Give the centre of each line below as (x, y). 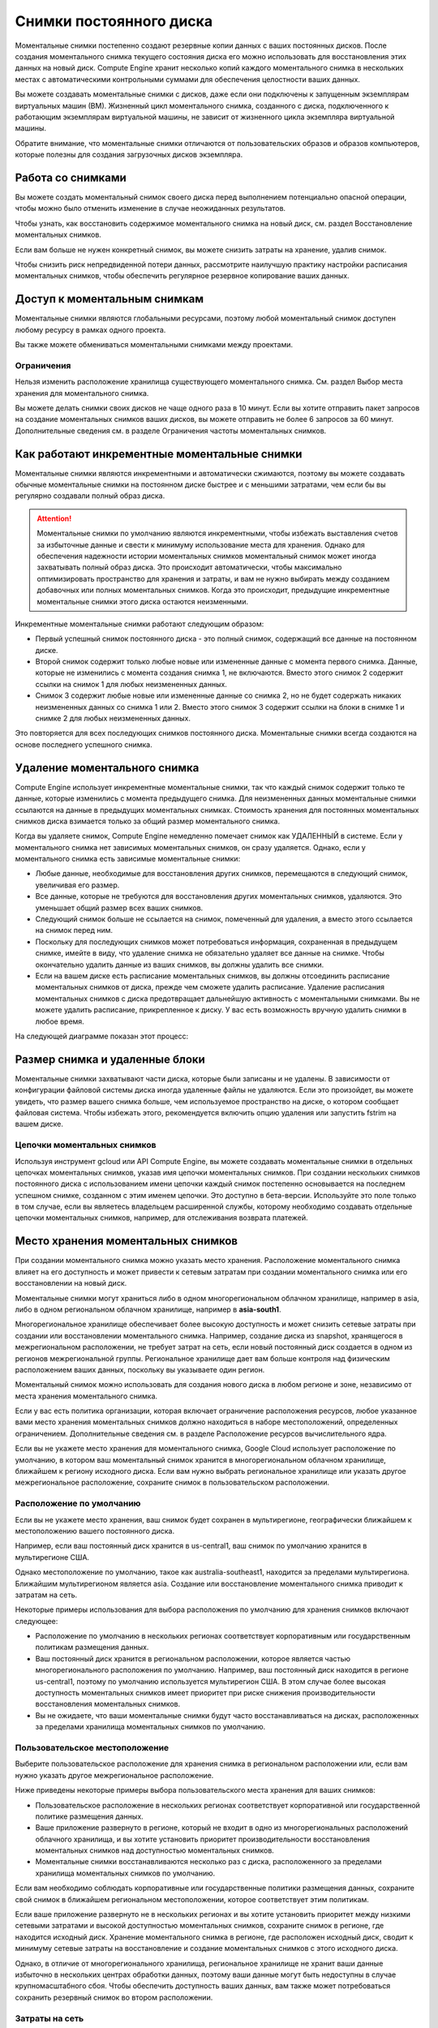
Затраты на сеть (49, 2018)
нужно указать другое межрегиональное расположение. (114, 1775)
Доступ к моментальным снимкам (109, 299)
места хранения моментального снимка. (86, 1396)
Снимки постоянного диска (114, 21)
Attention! (54, 518)
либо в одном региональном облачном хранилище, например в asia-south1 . (148, 1309)
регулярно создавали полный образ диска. (90, 496)
